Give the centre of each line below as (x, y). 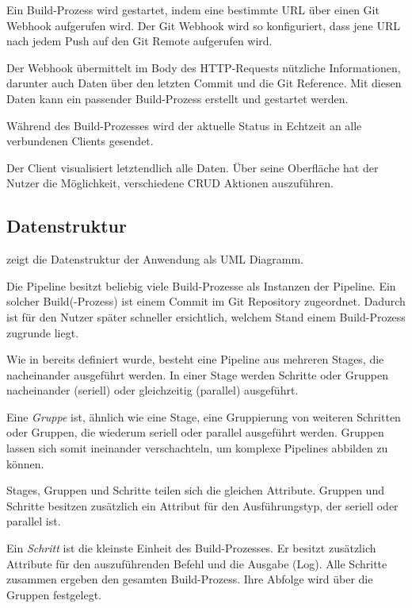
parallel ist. (34, 521)
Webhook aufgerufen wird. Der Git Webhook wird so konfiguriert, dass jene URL (204, 25)
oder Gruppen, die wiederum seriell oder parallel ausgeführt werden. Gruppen (195, 432)
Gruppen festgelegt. (54, 594)
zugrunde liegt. (43, 332)
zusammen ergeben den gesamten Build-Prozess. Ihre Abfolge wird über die (190, 579)
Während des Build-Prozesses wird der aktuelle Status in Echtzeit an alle (184, 125)
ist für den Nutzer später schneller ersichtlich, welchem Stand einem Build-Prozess (206, 316)
